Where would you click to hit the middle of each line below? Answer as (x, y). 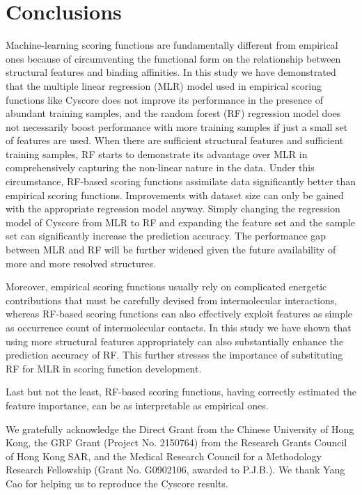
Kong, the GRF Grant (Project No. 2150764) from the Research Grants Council (176, 442)
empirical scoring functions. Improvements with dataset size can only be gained (175, 195)
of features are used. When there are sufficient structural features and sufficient (175, 140)
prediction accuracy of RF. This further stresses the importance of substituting (174, 355)
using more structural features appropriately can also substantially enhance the (175, 341)
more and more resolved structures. (81, 263)
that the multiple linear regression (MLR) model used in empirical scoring (164, 85)
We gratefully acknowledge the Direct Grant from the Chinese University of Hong (180, 429)
